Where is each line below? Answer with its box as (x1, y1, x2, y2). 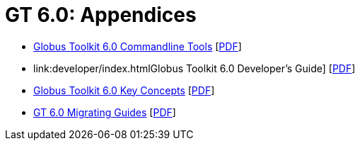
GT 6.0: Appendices (5, 3, 197, 27)
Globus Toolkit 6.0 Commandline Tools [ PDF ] (33, 40, 242, 52)
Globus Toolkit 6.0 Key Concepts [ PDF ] (33, 84, 215, 96)
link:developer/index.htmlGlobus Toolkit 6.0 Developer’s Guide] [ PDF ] (33, 62, 356, 74)
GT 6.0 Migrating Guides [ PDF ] (33, 106, 176, 118)
